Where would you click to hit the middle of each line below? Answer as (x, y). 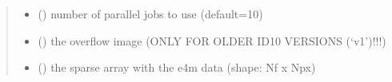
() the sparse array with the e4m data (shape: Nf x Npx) (177, 67)
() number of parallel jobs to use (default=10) (150, 14)
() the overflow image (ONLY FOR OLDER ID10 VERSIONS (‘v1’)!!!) (212, 40)
